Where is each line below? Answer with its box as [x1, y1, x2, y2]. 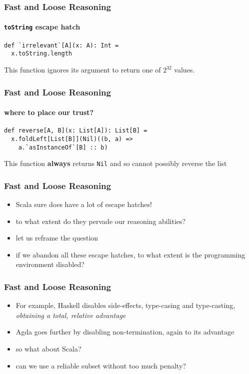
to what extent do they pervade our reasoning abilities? [15, 215, 186, 226]
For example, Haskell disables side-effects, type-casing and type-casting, [15, 300, 235, 310]
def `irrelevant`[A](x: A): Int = [4, 41, 119, 49]
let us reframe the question [15, 232, 98, 243]
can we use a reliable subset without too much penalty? [15, 360, 186, 370]
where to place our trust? [4, 107, 94, 117]
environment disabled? [15, 259, 84, 269]
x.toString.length [11, 50, 72, 57]
